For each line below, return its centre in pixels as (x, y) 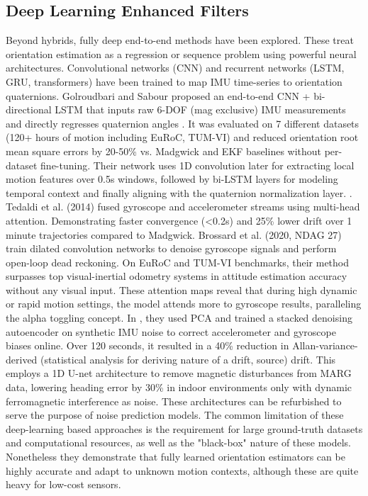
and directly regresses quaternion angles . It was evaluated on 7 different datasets (183, 123)
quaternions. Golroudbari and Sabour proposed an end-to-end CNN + (158, 95)
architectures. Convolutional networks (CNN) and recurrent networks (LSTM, (175, 68)
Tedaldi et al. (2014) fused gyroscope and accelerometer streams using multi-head (183, 207)
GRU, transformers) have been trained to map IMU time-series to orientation (174, 81)
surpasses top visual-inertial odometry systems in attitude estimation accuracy (177, 276)
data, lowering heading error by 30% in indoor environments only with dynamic (179, 387)
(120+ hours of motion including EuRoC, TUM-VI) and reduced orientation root (182, 137)
